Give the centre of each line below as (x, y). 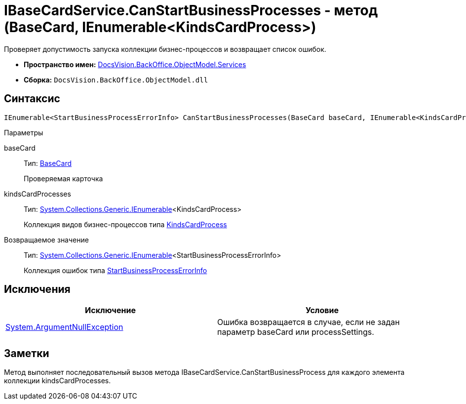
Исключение (110, 310)
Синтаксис (32, 99)
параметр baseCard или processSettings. (296, 332)
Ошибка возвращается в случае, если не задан (309, 322)
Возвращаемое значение (46, 240)
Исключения (37, 289)
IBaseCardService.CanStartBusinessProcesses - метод (191, 10)
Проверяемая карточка (63, 178)
